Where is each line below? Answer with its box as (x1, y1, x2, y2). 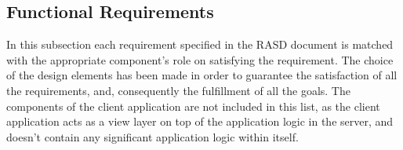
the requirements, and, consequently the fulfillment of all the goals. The (6, 82, 350, 98)
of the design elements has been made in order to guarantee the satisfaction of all (6, 67, 398, 83)
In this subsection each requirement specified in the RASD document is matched (6, 36, 394, 53)
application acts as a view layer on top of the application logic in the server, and (6, 113, 394, 130)
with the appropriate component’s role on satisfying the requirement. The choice (6, 51, 394, 68)
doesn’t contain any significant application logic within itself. (6, 128, 299, 145)
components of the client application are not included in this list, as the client (6, 97, 380, 114)
